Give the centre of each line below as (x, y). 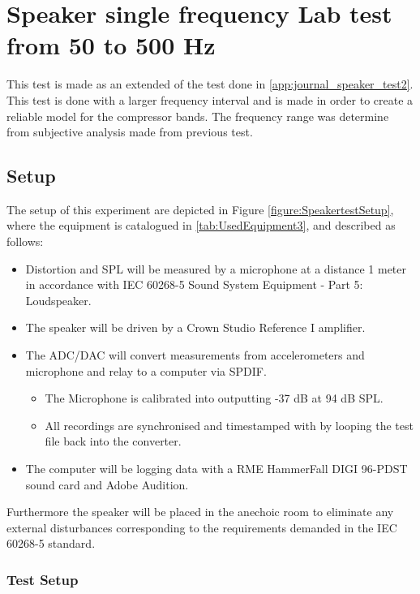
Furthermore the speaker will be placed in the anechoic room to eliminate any (200, 512)
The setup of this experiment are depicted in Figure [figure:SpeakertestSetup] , (200, 209)
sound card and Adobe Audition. (107, 484)
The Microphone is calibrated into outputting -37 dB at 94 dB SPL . (214, 398)
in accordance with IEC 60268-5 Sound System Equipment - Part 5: (194, 284)
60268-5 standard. (51, 543)
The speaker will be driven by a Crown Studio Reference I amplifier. (195, 327)
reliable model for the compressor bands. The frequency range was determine (198, 116)
